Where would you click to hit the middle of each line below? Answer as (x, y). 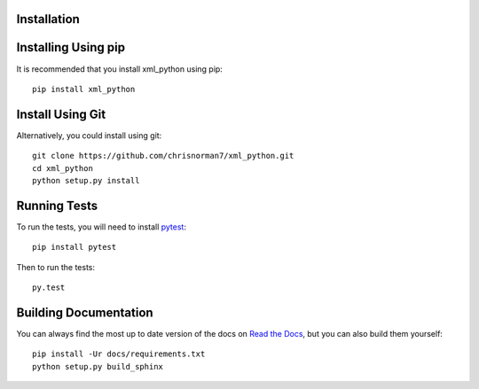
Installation (48, 19)
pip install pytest (75, 247)
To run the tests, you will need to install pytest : (101, 227)
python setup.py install (86, 180)
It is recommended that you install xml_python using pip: (120, 69)
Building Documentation (85, 312)
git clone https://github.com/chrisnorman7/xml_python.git (163, 156)
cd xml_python (63, 168)
